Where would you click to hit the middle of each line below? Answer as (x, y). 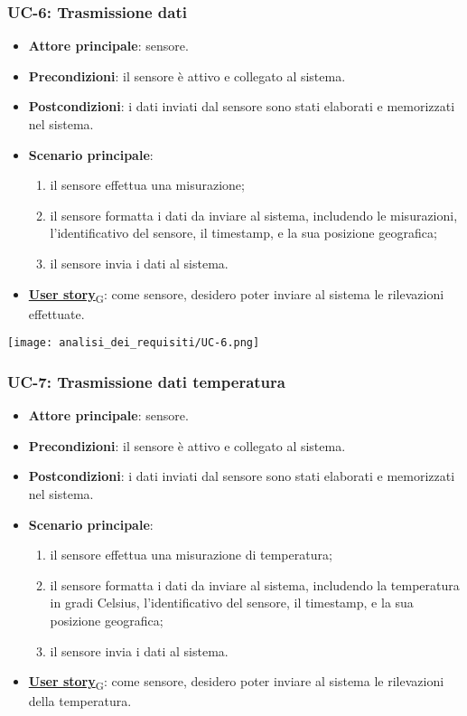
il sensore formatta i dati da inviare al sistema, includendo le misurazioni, (254, 215)
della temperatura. (80, 701)
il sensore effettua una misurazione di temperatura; (191, 555)
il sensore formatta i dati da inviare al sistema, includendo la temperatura (255, 584)
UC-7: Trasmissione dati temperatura (146, 381)
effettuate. (56, 313)
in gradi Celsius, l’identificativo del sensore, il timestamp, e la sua (232, 603)
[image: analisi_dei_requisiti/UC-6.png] (134, 343)
